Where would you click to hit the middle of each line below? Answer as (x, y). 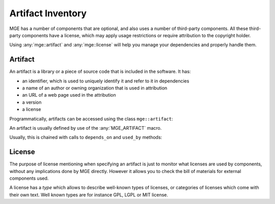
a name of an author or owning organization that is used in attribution (95, 88)
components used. (29, 179)
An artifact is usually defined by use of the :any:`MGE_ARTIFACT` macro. (86, 128)
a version (32, 102)
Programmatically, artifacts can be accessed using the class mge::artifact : (91, 119)
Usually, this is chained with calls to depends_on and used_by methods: (86, 137)
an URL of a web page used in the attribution (69, 95)
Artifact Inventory (48, 13)
